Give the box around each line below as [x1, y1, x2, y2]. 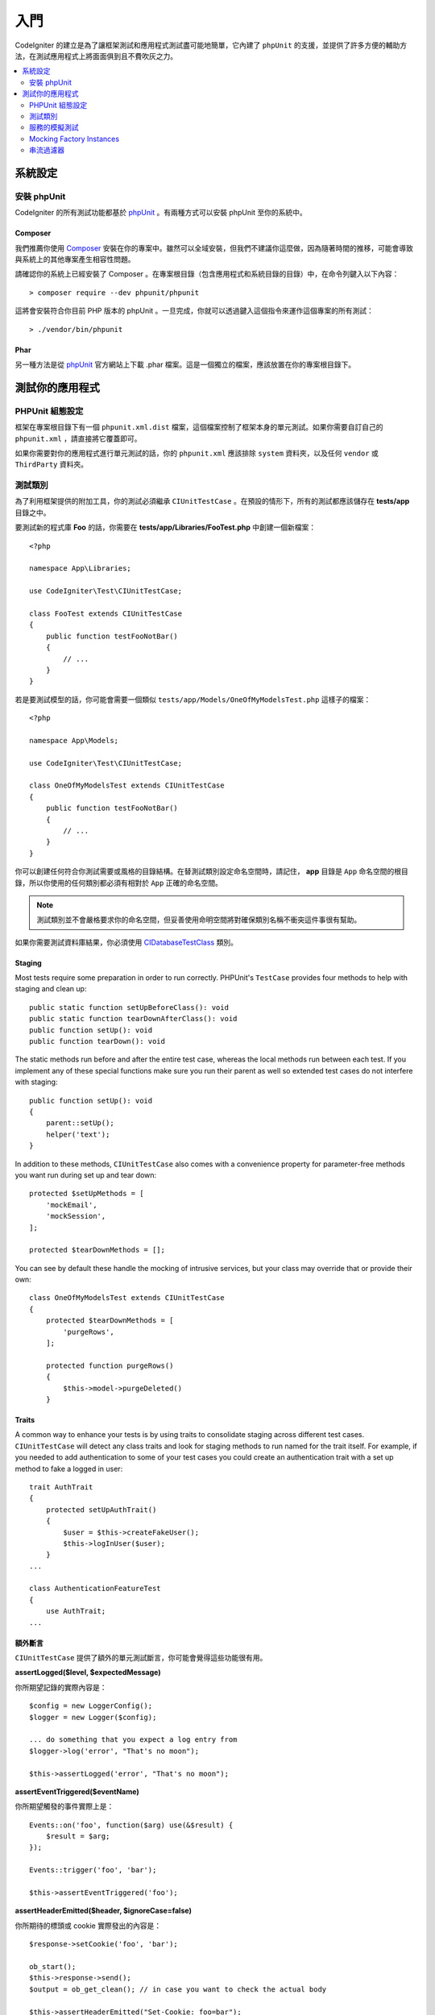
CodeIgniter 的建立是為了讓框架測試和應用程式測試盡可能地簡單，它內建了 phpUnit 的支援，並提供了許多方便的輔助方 [14, 40, 408, 50]
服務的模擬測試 [29, 123, 79, 132]
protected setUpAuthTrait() [45, 1505, 157, 1514]
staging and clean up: [14, 984, 87, 994]
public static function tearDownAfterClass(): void [29, 1014, 238, 1024]
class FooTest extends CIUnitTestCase [29, 609, 183, 618]
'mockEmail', [45, 1200, 97, 1209]
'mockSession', [45, 1211, 106, 1221]
